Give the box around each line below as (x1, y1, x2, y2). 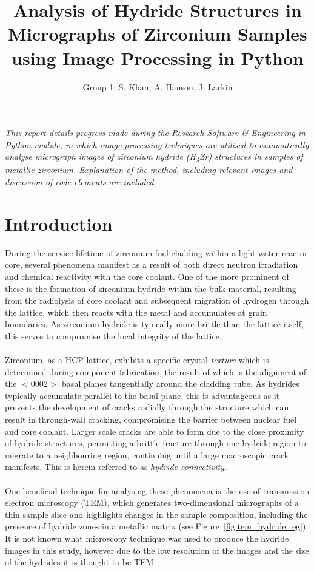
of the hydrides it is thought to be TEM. (5, 556, 156, 568)
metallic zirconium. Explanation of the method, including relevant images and (5, 163, 293, 176)
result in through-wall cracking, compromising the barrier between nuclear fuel (5, 413, 297, 426)
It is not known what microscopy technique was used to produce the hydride (5, 531, 289, 544)
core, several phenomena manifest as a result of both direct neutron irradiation (5, 258, 298, 271)
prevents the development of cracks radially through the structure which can (5, 401, 289, 414)
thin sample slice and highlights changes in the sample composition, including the (5, 508, 308, 520)
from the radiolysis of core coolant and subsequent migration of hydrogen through (5, 294, 309, 307)
